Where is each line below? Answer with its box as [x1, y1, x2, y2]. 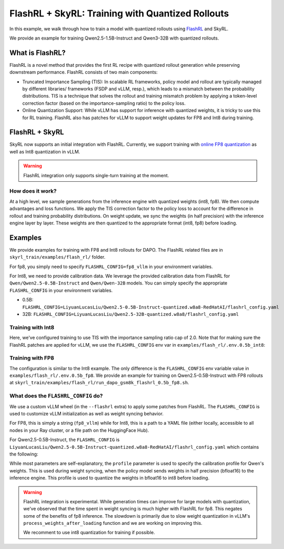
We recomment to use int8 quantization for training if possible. [23, 529, 155, 536]
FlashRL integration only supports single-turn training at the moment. [23, 172, 169, 178]
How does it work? [9, 187, 57, 195]
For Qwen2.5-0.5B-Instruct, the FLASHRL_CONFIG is [9, 437, 120, 443]
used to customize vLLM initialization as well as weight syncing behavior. [9, 410, 164, 417]
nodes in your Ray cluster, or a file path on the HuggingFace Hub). [9, 427, 149, 433]
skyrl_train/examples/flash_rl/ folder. [9, 254, 106, 260]
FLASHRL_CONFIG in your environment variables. [9, 287, 113, 293]
